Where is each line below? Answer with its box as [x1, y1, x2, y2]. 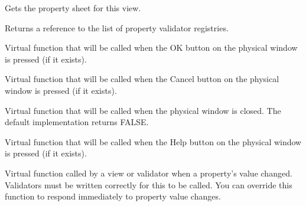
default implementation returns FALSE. [5, 116, 149, 128]
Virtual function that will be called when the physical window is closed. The [5, 104, 281, 116]
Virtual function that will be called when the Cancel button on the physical [5, 73, 279, 85]
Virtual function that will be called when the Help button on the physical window [5, 135, 302, 148]
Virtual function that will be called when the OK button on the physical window [5, 41, 298, 54]
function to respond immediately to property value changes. [5, 190, 221, 202]
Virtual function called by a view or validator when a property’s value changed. [5, 166, 292, 179]
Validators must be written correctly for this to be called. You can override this [5, 178, 292, 191]
